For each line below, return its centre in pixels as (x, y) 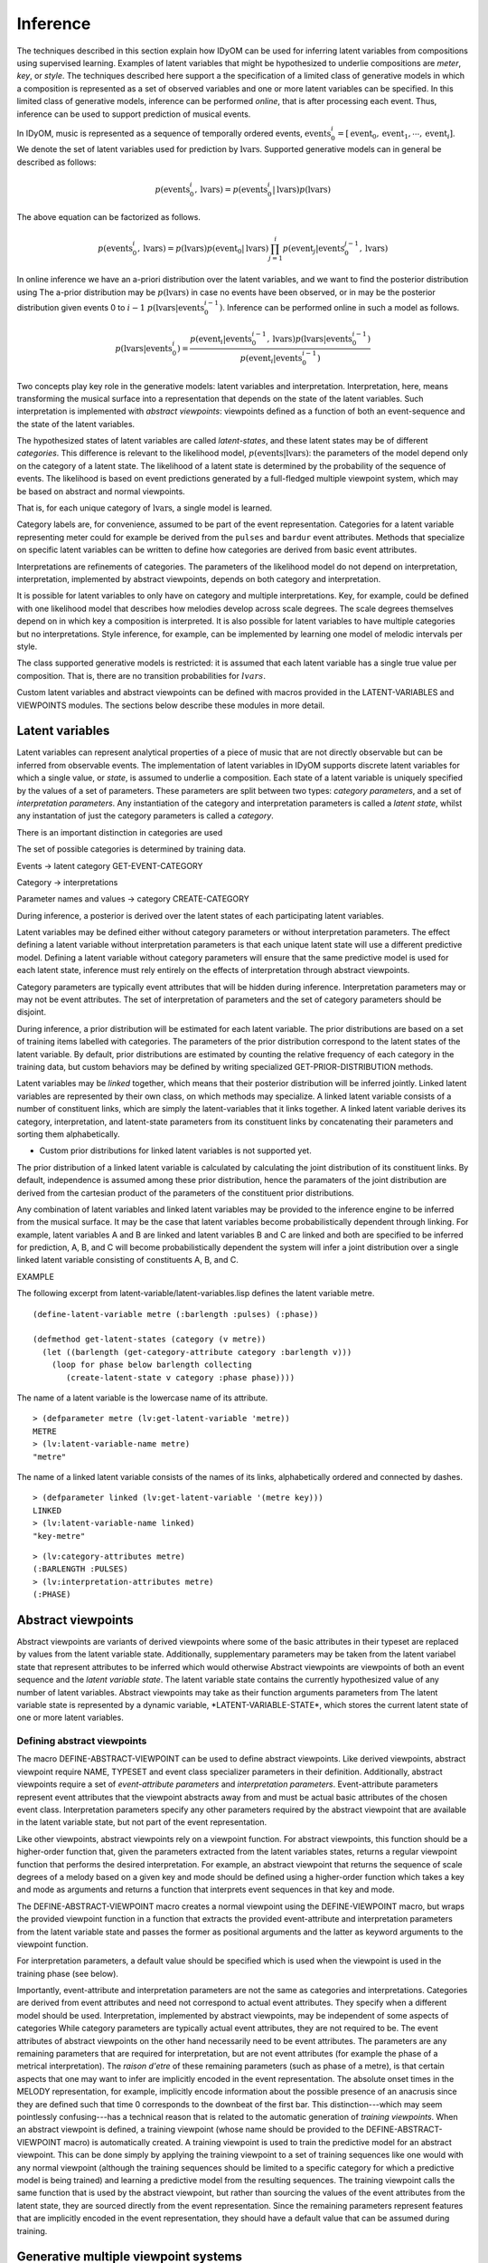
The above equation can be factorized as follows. (108, 217)
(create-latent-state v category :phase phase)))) (181, 1377)
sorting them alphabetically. (69, 1134)
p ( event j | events (314, 249)
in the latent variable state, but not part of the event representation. (142, 1822)
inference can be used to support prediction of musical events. (134, 114)
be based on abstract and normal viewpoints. (101, 491)
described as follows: (56, 162)
